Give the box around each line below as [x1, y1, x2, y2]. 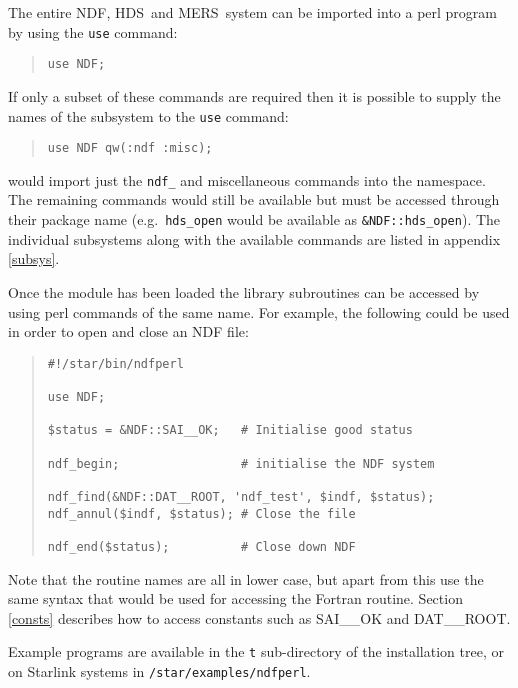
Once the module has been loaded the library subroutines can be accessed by [8, 281, 480, 302]
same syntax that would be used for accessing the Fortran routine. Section [8, 588, 463, 609]
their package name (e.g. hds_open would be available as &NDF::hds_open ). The [8, 209, 501, 230]
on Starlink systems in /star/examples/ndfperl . [8, 661, 311, 681]
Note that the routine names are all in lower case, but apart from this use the [8, 568, 484, 589]
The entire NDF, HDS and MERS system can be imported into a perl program [8, 2, 498, 22]
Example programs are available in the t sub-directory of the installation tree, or [8, 641, 504, 662]
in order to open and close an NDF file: [8, 321, 249, 342]
